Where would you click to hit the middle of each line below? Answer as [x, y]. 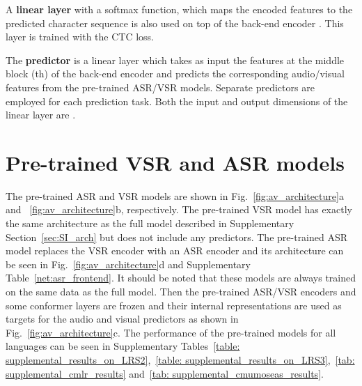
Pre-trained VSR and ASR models [175, 162]
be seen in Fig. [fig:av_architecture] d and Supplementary [128, 264]
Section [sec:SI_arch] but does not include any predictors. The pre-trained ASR [177, 237]
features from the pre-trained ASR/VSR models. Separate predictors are [160, 87]
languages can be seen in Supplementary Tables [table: [123, 346]
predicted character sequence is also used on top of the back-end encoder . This [175, 23]
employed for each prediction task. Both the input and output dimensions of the [177, 101]
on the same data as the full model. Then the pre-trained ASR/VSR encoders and [181, 292]
